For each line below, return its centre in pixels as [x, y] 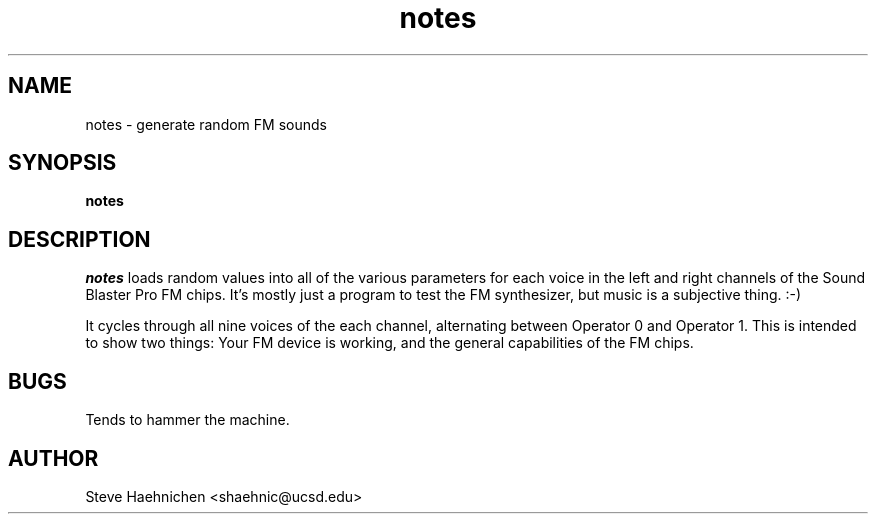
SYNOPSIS [62, 163]
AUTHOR [53, 458]
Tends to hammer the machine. [187, 420]
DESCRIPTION [79, 239]
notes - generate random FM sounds [206, 124]
